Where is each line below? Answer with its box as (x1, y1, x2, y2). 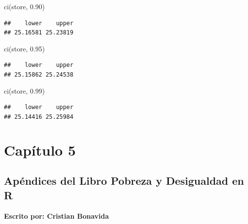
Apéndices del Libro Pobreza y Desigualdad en (4, 173, 244, 188)
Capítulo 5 (4, 140, 76, 160)
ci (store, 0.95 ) (4, 43, 45, 53)
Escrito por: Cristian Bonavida (4, 211, 109, 221)
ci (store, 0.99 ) (4, 85, 45, 96)
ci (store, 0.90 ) (4, 1, 45, 11)
